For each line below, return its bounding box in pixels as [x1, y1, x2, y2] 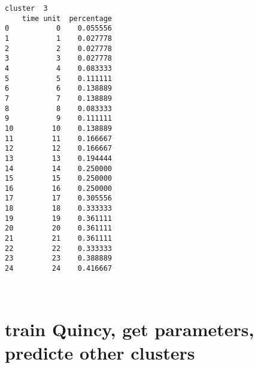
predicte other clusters [5, 340, 195, 364]
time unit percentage [22, 14, 112, 23]
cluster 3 [5, 4, 48, 13]
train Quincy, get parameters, [5, 316, 254, 341]
